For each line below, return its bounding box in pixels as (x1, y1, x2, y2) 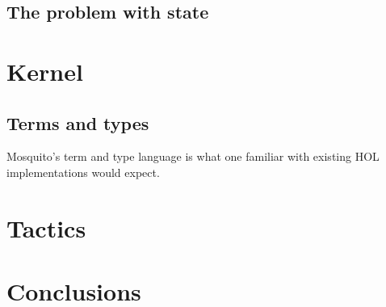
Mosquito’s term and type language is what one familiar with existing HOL (6, 148, 380, 165)
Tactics (6, 211, 86, 244)
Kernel (6, 54, 83, 87)
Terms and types (6, 110, 149, 135)
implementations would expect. (6, 163, 160, 180)
